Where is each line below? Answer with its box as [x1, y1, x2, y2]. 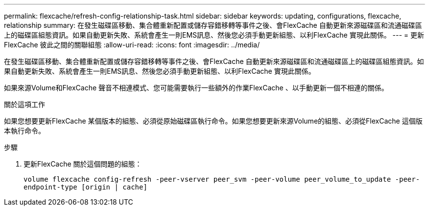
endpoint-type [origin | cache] [24, 183, 147, 191]
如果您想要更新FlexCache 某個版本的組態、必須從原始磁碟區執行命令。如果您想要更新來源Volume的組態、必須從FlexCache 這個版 [4, 117, 423, 125]
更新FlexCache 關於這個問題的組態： [24, 160, 142, 168]
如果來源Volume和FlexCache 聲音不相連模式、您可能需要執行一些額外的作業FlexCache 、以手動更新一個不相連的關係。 [4, 84, 388, 92]
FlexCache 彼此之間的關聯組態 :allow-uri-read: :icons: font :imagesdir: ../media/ [4, 41, 260, 49]
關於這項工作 [4, 100, 45, 108]
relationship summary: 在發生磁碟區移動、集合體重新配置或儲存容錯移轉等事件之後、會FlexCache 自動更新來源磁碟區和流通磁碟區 [4, 21, 422, 29]
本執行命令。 [4, 126, 45, 135]
